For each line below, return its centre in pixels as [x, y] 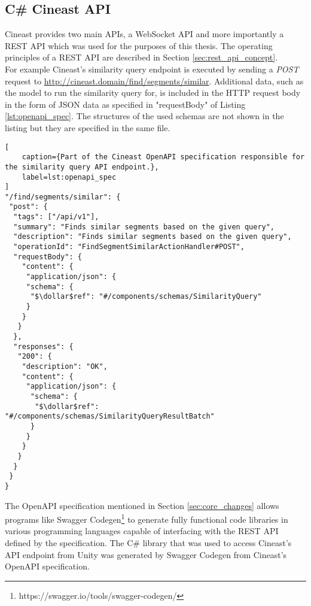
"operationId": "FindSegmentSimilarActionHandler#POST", [129, 247]
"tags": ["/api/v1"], [56, 217]
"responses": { [43, 346]
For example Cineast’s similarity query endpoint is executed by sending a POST [152, 69]
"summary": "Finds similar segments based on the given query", [144, 227]
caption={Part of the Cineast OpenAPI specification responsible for [163, 157]
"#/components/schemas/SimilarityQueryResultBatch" [110, 416]
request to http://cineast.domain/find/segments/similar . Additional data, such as [154, 81]
